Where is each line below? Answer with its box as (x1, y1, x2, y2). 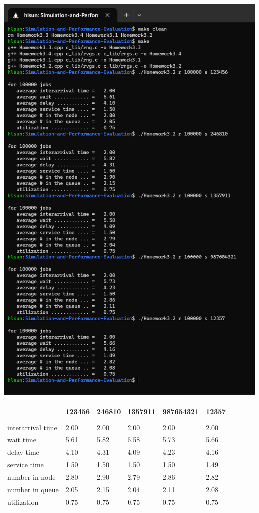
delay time (7, 447, 39, 457)
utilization (7, 496, 39, 507)
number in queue (7, 484, 59, 494)
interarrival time (7, 422, 57, 432)
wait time (7, 434, 36, 445)
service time (7, 459, 44, 470)
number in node (7, 471, 56, 482)
